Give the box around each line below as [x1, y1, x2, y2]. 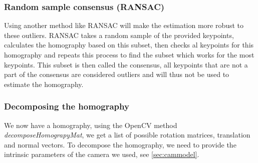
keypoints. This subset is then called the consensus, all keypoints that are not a [4, 59, 248, 69]
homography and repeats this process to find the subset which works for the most [4, 49, 254, 59]
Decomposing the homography [4, 100, 129, 112]
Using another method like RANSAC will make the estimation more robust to [4, 20, 244, 30]
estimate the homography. [4, 78, 84, 89]
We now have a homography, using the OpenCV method [4, 119, 177, 130]
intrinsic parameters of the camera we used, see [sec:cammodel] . [4, 149, 199, 159]
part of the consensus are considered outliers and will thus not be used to [4, 69, 229, 79]
